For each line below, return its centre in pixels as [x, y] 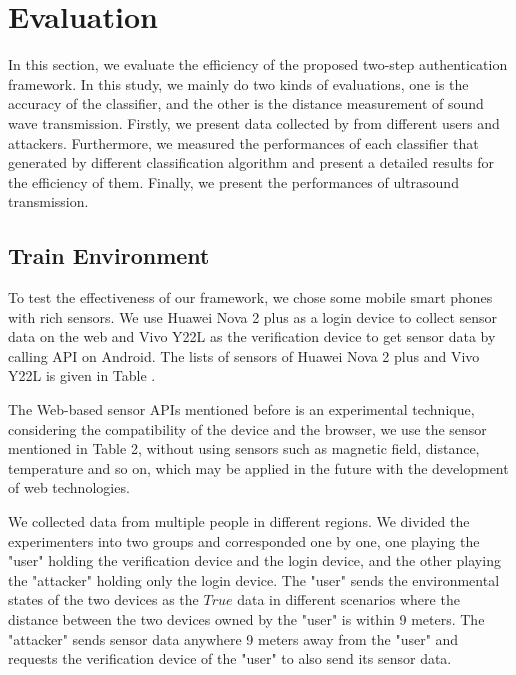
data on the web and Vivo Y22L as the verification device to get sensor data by [252, 336]
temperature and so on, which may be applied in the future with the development [258, 467]
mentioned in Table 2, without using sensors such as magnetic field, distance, [244, 448]
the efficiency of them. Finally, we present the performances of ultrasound [233, 181]
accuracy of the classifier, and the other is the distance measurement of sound [246, 103]
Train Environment [109, 255]
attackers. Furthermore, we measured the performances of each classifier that [243, 142]
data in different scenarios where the [348, 599]
